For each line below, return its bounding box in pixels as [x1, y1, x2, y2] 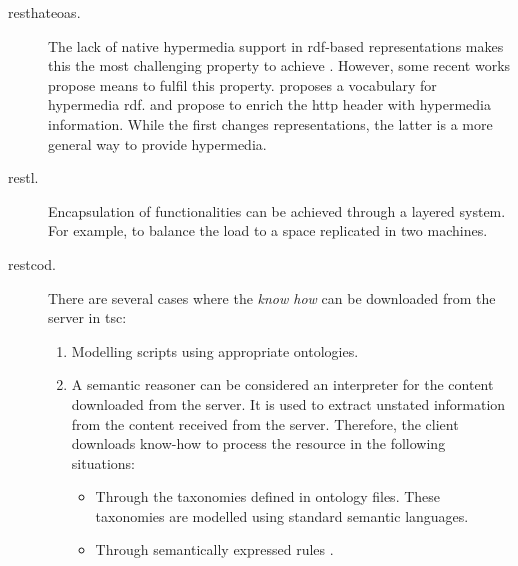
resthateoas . [8, 2, 81, 22]
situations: [71, 452, 135, 473]
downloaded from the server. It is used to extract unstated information [71, 393, 506, 414]
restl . [8, 167, 39, 188]
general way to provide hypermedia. [48, 133, 267, 154]
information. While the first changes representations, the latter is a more [48, 113, 493, 134]
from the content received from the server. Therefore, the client [71, 413, 459, 434]
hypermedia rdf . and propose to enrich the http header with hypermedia [48, 94, 491, 115]
